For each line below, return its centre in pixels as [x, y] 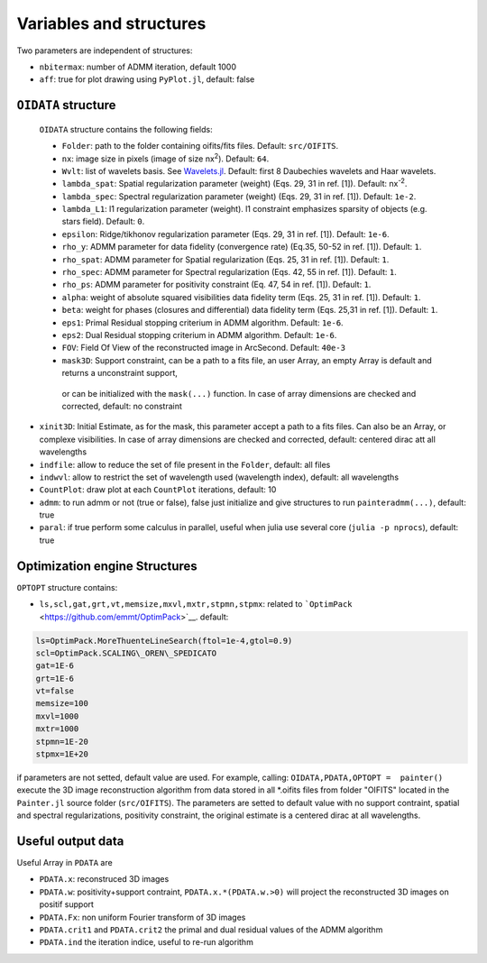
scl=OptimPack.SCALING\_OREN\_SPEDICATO [126, 653]
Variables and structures [111, 23]
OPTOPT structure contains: [67, 587]
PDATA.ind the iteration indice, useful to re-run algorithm [147, 942]
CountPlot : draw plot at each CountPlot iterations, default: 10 [158, 490]
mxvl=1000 [57, 716]
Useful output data [70, 841]
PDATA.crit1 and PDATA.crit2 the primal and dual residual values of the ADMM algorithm [211, 930]
